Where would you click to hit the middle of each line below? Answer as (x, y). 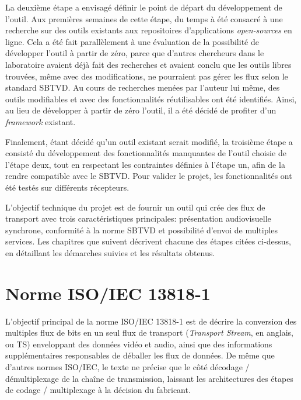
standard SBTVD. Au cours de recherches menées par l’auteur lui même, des (143, 87)
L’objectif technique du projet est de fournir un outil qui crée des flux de (135, 207)
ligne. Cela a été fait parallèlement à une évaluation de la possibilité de (132, 41)
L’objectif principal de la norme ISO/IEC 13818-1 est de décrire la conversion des (151, 321)
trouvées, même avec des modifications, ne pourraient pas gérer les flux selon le (147, 76)
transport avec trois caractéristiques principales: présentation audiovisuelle (138, 218)
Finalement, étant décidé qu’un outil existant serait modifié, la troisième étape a (149, 141)
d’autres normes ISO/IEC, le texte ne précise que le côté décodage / (127, 366)
